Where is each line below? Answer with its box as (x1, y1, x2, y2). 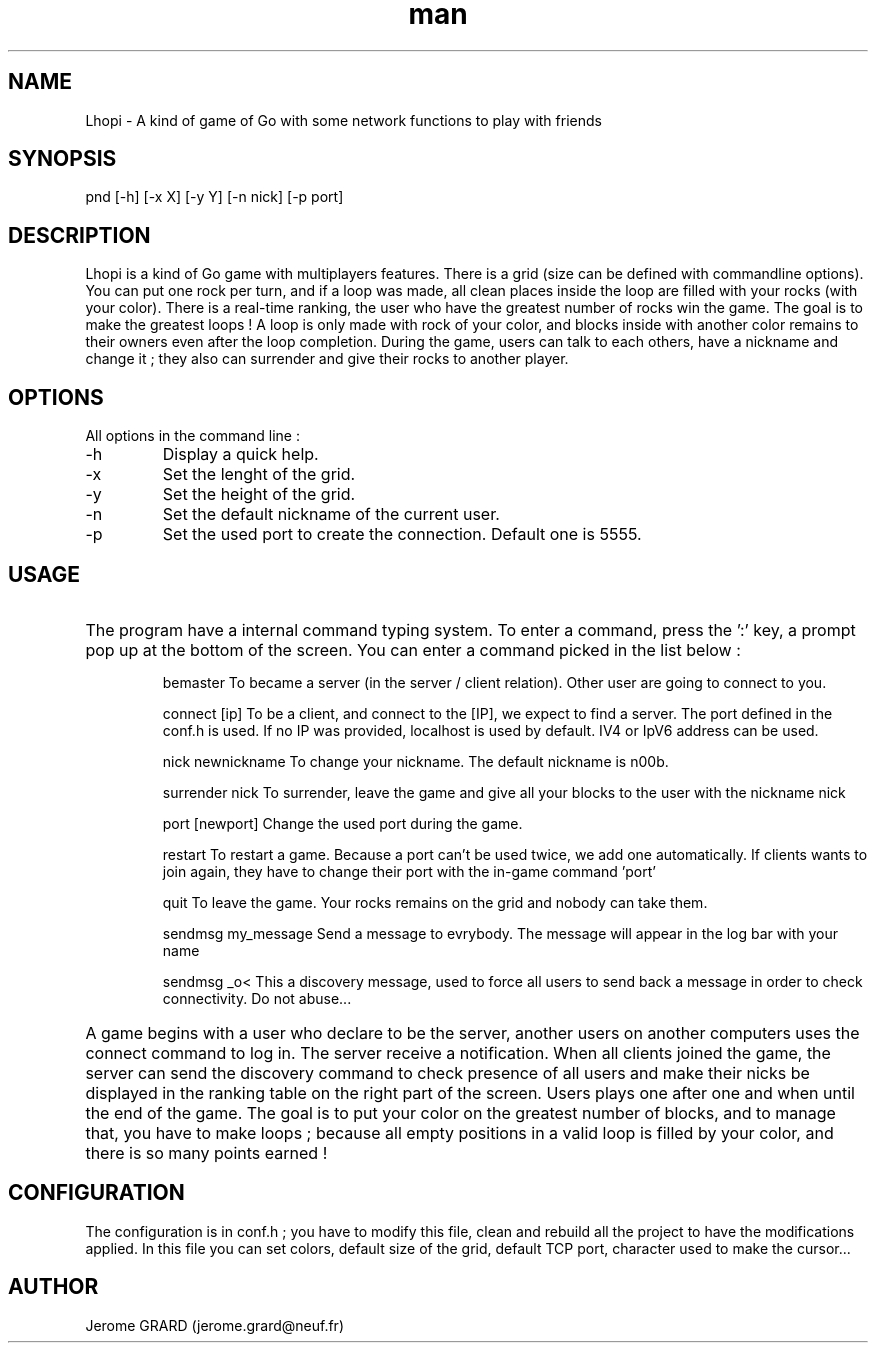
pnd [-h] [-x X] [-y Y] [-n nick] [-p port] (85, 188, 344, 206)
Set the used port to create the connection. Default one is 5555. (162, 524, 642, 545)
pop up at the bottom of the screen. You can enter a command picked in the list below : (85, 639, 741, 660)
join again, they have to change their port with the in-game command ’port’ (162, 862, 656, 880)
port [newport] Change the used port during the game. (162, 814, 523, 832)
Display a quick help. (162, 444, 319, 465)
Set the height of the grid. (162, 484, 356, 505)
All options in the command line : (85, 427, 301, 445)
